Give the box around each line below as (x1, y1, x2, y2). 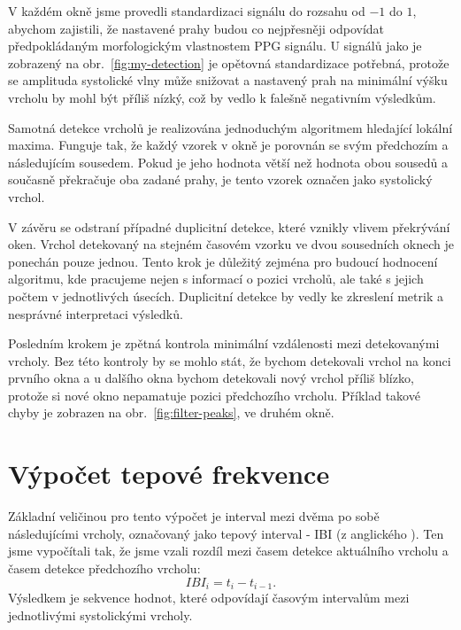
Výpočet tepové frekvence (8, 455, 330, 492)
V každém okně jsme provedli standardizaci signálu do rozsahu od (8, 2, 365, 19)
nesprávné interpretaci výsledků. (8, 304, 183, 323)
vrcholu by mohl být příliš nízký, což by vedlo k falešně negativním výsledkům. (8, 88, 436, 106)
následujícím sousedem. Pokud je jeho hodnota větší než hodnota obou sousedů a (8, 152, 448, 171)
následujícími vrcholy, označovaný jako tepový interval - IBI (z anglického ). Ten (8, 524, 444, 542)
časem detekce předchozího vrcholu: (8, 558, 201, 577)
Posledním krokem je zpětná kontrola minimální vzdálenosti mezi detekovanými (8, 334, 440, 353)
